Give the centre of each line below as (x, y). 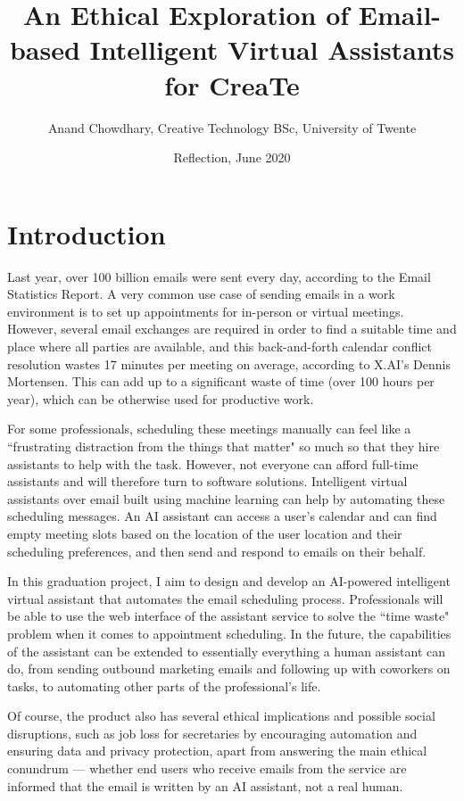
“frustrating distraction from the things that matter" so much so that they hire (224, 446)
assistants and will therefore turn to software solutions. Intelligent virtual (207, 481)
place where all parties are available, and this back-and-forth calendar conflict (220, 346)
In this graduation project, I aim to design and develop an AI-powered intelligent (229, 581)
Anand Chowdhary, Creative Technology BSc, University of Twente (232, 127)
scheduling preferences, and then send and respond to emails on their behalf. (217, 551)
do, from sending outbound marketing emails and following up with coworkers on (229, 669)
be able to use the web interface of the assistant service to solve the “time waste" (228, 616)
